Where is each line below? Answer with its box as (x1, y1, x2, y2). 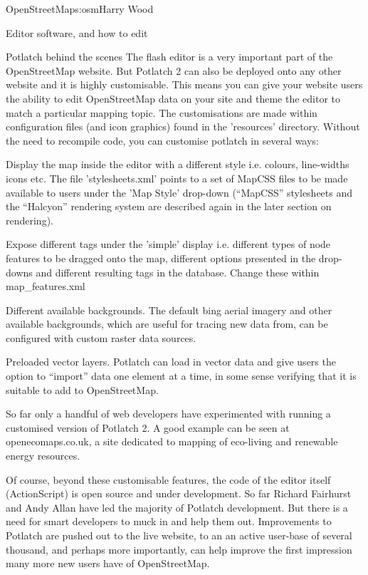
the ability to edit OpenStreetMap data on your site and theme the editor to (6, 90, 340, 105)
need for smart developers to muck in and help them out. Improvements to (6, 514, 332, 529)
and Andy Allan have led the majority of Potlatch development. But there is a (6, 499, 348, 514)
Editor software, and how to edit (6, 25, 148, 40)
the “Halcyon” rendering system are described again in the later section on (6, 199, 332, 214)
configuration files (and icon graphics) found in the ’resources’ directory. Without (6, 119, 360, 134)
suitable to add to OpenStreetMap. (6, 382, 159, 397)
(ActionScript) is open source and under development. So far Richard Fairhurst (6, 486, 352, 501)
